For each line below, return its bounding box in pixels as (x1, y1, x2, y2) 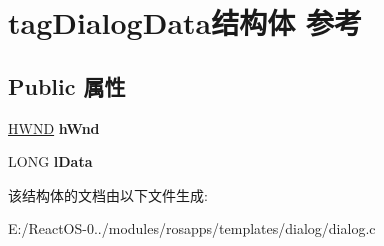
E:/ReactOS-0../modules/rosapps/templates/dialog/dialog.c (8, 218, 376, 239)
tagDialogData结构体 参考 (8, 2, 362, 43)
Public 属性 (8, 70, 126, 101)
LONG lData (8, 151, 93, 172)
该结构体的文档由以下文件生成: (8, 184, 208, 205)
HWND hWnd (8, 117, 100, 138)
